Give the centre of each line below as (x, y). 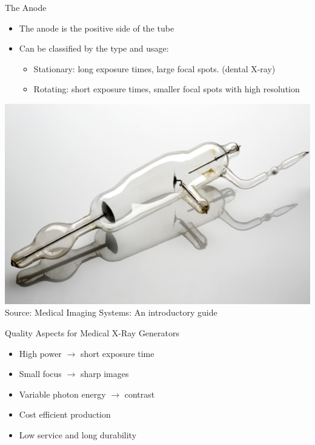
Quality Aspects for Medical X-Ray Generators (92, 332)
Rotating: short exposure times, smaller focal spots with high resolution (167, 89)
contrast (140, 394)
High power (40, 353)
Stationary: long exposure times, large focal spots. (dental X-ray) (154, 68)
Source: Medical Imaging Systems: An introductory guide (111, 312)
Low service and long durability (78, 434)
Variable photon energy (62, 394)
